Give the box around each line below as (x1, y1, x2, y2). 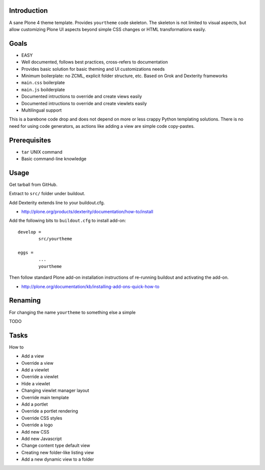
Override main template (21, 394, 69, 400)
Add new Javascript (21, 436, 62, 441)
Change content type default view (21, 442, 90, 448)
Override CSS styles (21, 415, 62, 421)
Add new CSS (21, 429, 50, 435)
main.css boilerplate (21, 80, 65, 86)
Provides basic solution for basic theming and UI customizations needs (21, 66, 165, 72)
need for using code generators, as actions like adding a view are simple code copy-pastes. (9, 123, 195, 129)
